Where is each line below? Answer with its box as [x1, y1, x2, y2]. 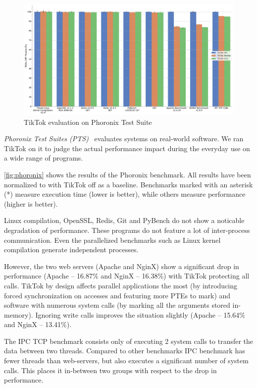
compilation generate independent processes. [4, 244, 139, 255]
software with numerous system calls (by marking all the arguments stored [4, 300, 230, 310]
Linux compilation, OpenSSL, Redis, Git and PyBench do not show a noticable [4, 215, 245, 225]
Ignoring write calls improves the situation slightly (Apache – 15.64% [35, 309, 245, 320]
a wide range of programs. [4, 153, 83, 163]
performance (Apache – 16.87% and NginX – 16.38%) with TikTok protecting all [4, 271, 250, 281]
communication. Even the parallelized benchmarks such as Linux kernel [4, 234, 221, 245]
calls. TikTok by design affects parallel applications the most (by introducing [4, 280, 238, 290]
